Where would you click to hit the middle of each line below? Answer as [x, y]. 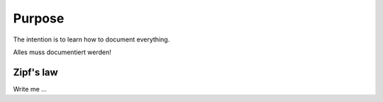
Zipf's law [35, 72]
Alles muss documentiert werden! [62, 52]
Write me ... [30, 89]
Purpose [39, 18]
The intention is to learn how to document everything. [91, 39]
